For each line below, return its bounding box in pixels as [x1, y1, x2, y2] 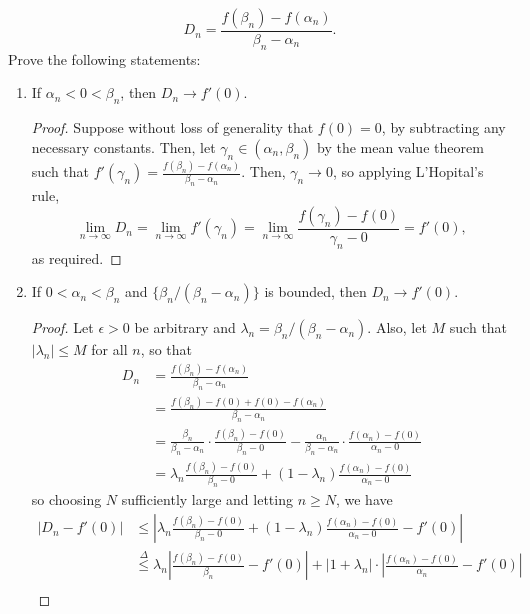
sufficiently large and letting [121, 489, 293, 510]
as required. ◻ [31, 247, 122, 268]
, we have [335, 489, 393, 510]
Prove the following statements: [8, 48, 201, 69]
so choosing [31, 489, 102, 510]
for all [91, 339, 128, 360]
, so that [140, 339, 193, 360]
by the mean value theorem [316, 136, 484, 157]
